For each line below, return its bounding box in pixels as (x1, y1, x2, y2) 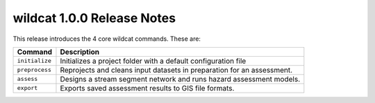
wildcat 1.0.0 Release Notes (12, 10, 176, 26)
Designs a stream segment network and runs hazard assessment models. (60, 74, 301, 84)
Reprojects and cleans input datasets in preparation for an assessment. (60, 65, 293, 75)
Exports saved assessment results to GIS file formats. (60, 83, 235, 93)
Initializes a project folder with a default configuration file (60, 56, 247, 66)
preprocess (17, 66, 52, 74)
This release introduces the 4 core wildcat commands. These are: (12, 35, 201, 43)
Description (60, 47, 100, 57)
